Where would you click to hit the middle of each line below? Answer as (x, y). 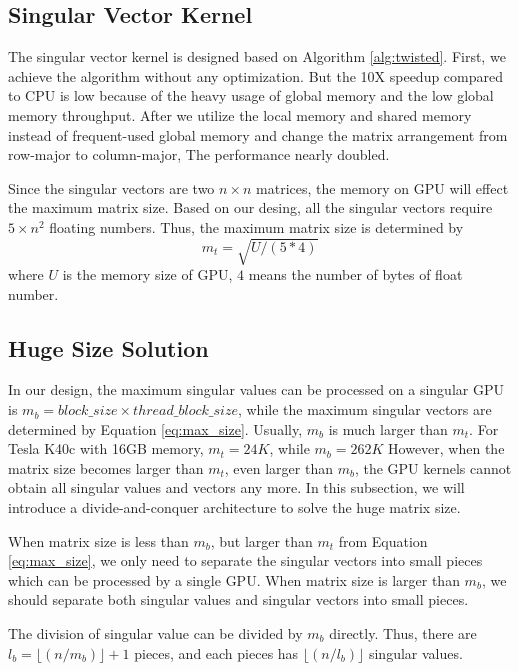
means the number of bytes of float (355, 274)
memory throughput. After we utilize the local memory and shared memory (240, 114)
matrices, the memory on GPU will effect (382, 187)
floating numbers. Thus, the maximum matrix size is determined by (256, 226)
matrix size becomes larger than (106, 467)
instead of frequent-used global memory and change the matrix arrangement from (258, 134)
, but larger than (261, 540)
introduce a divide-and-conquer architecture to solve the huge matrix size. (234, 507)
